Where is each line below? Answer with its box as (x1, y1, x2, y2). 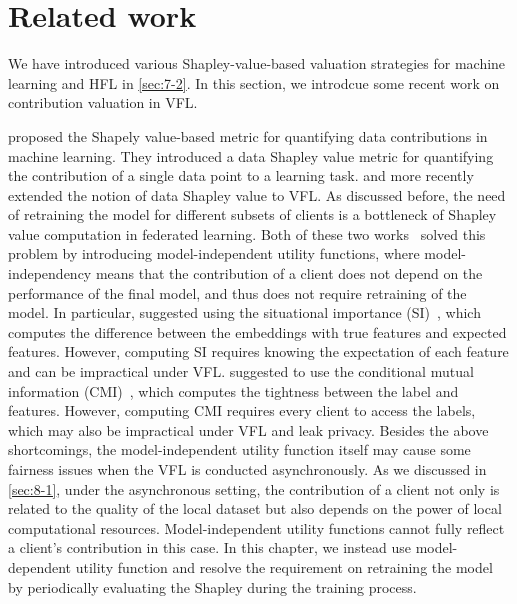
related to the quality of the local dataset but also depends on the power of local (8, 498, 502, 519)
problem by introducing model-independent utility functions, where (8, 243, 420, 264)
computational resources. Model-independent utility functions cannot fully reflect (8, 517, 505, 538)
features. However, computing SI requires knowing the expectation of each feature (8, 341, 509, 362)
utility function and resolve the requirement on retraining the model (75, 556, 493, 577)
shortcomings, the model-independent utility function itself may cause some (8, 439, 471, 460)
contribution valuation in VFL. (8, 92, 198, 113)
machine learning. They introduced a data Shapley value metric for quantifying (8, 145, 494, 166)
